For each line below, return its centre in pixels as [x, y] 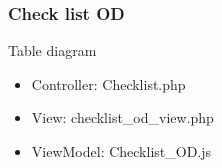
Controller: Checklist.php [108, 83]
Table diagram [52, 50]
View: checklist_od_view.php [122, 117]
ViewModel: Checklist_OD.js [121, 151]
